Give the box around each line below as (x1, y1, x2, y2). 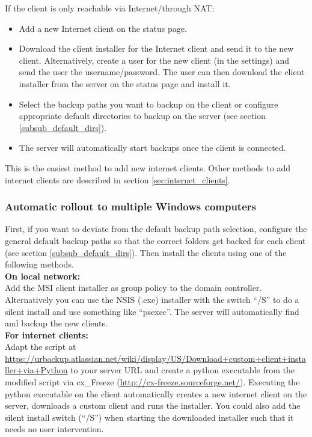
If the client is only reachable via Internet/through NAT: (5, 2, 215, 14)
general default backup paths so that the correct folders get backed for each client (5, 234, 306, 246)
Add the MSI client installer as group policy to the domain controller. (5, 281, 262, 294)
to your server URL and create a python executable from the (70, 364, 295, 376)
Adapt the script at (5, 340, 76, 353)
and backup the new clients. (5, 317, 108, 329)
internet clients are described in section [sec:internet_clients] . (5, 173, 230, 186)
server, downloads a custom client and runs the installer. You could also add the (5, 399, 301, 412)
